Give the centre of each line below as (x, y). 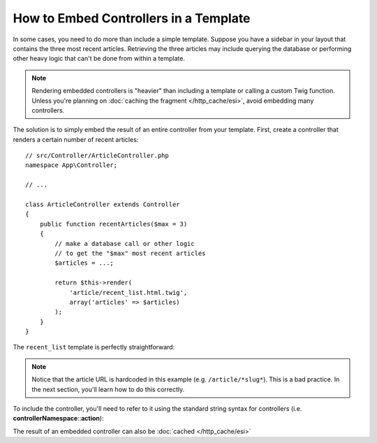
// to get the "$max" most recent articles (130, 253)
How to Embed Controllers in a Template (132, 18)
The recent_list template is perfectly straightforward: (94, 347)
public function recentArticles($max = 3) (113, 224)
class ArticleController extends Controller (103, 205)
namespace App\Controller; (72, 165)
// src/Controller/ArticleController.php (97, 156)
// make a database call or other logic (125, 244)
